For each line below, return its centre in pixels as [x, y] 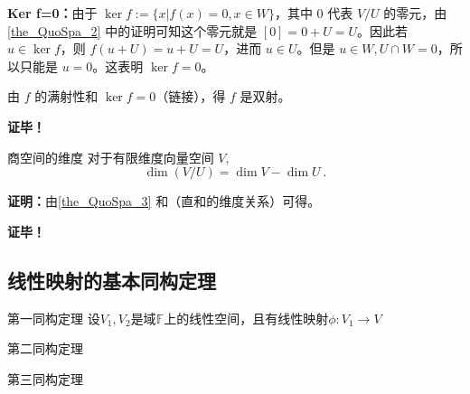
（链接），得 [191, 96]
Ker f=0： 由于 [52, 13]
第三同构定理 [45, 378]
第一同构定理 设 [54, 318]
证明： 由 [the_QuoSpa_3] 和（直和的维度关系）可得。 [164, 201]
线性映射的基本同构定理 [112, 280]
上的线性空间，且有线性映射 [246, 318]
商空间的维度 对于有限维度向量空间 [111, 157]
